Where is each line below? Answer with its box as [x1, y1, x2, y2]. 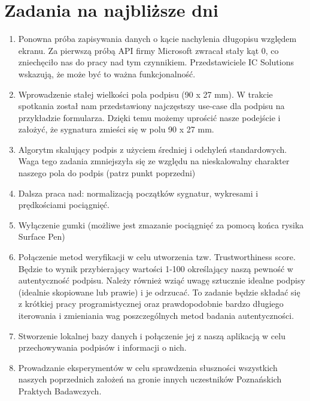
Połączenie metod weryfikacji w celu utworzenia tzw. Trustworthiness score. [18, 251, 296, 263]
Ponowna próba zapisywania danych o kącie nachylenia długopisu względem [18, 32, 297, 45]
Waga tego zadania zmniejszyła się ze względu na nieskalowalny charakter [18, 155, 290, 167]
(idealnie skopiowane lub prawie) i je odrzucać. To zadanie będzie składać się [18, 285, 300, 298]
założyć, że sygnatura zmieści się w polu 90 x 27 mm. [18, 123, 214, 135]
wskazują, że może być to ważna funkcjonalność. [18, 67, 196, 80]
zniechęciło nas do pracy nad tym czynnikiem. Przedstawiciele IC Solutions [18, 56, 294, 68]
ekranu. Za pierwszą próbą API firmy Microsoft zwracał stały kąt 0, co [18, 44, 279, 56]
